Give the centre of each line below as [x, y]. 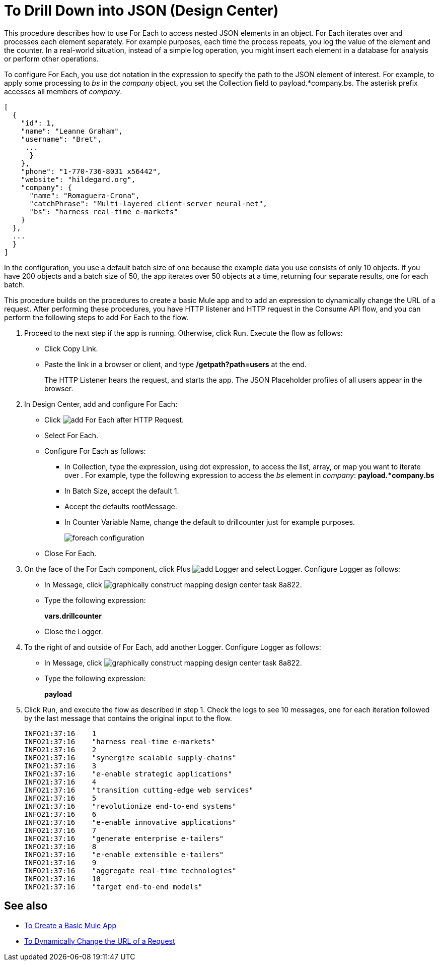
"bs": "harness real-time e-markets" [104, 212]
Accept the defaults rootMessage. [121, 506]
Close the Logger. [74, 631]
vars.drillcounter [73, 616]
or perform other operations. [51, 58]
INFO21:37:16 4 [60, 782]
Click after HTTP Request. [114, 419]
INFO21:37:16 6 [60, 814]
